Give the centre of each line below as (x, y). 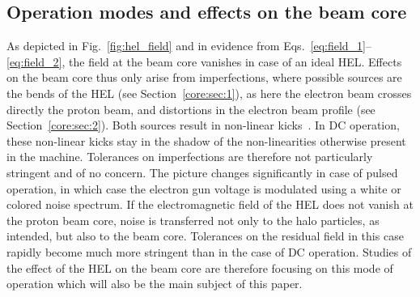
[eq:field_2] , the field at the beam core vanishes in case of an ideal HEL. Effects (204, 61)
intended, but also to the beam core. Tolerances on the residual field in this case (205, 236)
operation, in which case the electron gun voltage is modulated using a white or (204, 188)
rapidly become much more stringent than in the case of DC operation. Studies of (209, 251)
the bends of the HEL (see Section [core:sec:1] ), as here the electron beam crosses (209, 93)
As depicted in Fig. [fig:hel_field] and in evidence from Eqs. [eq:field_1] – (189, 46)
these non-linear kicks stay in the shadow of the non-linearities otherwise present (206, 140)
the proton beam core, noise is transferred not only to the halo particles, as (193, 220)
